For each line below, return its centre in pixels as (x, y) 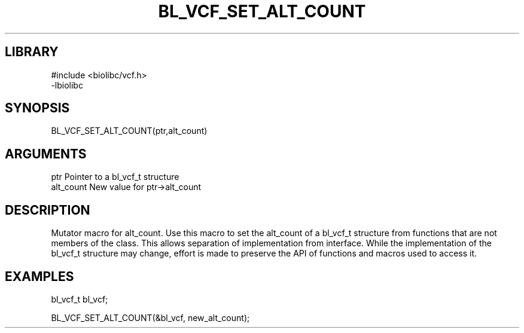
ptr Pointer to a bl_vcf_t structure (115, 177)
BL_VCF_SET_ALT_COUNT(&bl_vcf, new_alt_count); (150, 317)
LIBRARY (32, 52)
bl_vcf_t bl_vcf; (80, 299)
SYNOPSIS (37, 108)
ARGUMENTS (46, 154)
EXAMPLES (39, 276)
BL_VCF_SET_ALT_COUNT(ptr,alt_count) (129, 131)
